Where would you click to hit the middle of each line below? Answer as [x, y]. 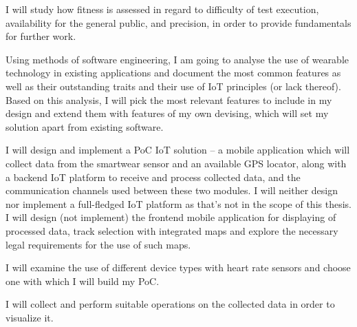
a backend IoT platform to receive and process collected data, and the [153, 177]
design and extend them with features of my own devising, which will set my [167, 113]
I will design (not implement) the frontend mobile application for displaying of [171, 217]
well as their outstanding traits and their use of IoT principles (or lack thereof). [173, 86]
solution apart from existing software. [85, 126]
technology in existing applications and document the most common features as [173, 73]
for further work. [41, 36]
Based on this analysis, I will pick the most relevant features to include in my [169, 99]
